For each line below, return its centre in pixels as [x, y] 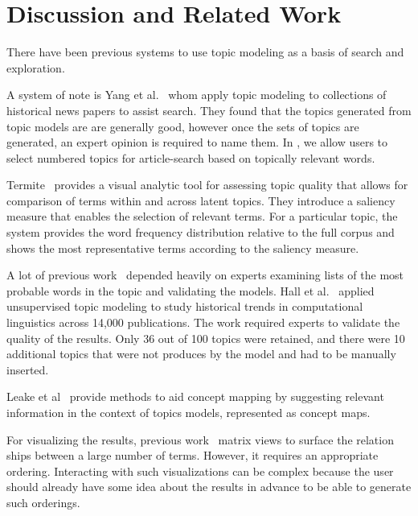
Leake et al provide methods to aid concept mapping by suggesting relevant [195, 396]
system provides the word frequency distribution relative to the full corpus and [201, 232]
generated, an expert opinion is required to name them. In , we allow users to [197, 142]
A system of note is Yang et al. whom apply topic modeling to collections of [197, 95]
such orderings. [43, 502]
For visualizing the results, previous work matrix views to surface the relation [200, 439]
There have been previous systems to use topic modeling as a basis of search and [205, 52]
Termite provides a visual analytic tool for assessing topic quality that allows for [207, 185]
